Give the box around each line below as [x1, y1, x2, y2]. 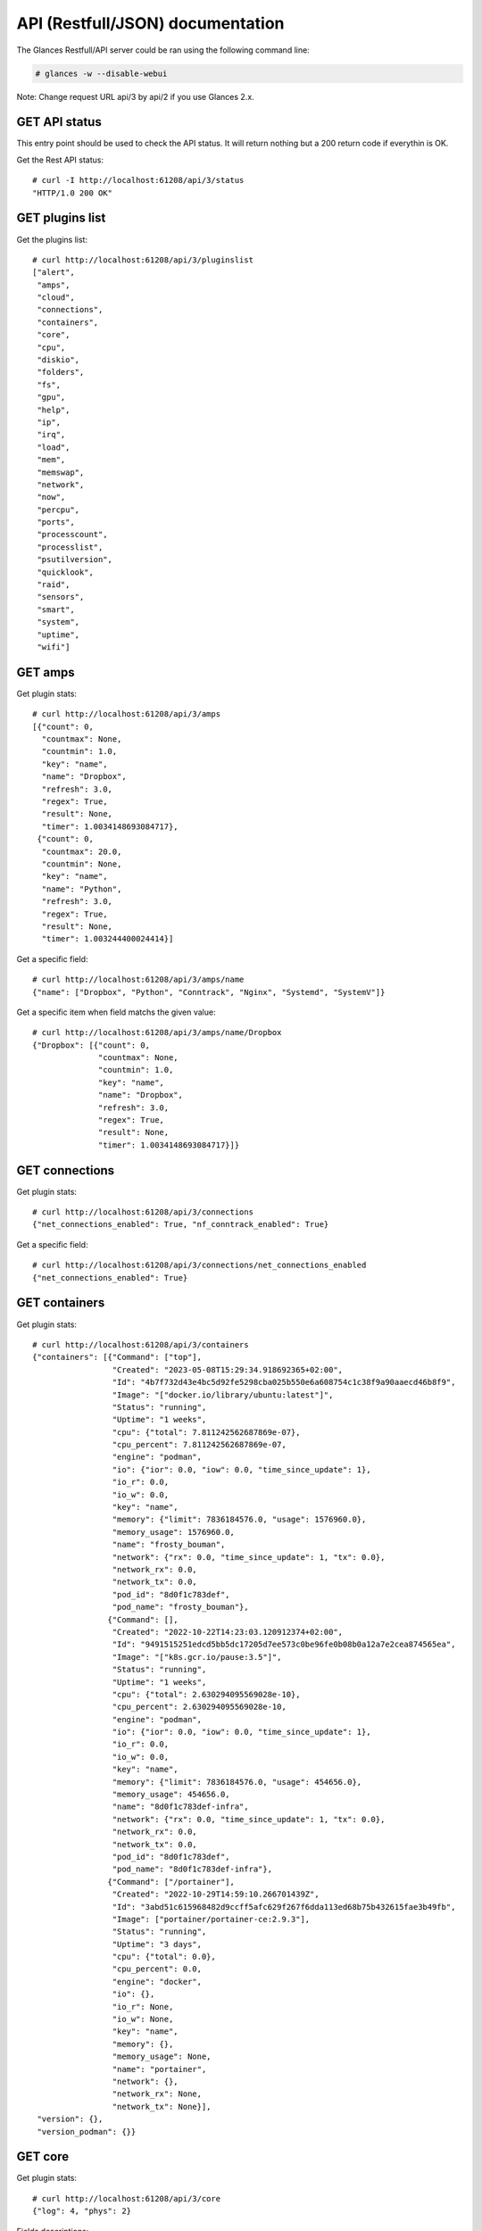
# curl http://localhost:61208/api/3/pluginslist [32, 254, 254, 265]
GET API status [16, 114, 102, 129]
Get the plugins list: [16, 234, 88, 245]
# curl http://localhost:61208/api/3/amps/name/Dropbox [32, 1027, 282, 1038]
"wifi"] [37, 643, 71, 651]
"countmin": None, [41, 858, 122, 869]
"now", [37, 492, 66, 502]
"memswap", [37, 467, 85, 477]
